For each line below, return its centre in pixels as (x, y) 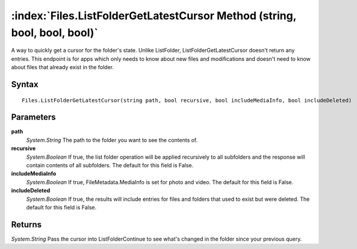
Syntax (25, 84)
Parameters (33, 117)
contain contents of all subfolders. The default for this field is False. (110, 165)
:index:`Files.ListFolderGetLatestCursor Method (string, (154, 16)
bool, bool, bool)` (55, 32)
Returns (26, 225)
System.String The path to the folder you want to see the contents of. (112, 140)
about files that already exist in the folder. (63, 67)
